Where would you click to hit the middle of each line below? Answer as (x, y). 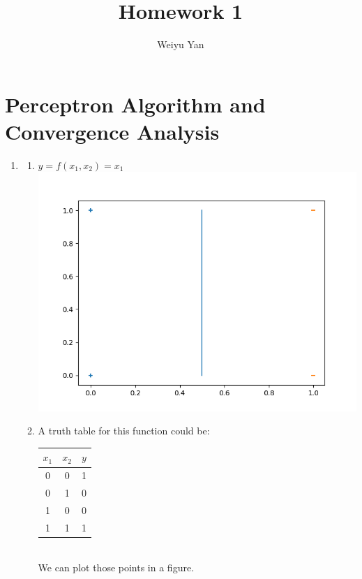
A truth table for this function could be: (124, 431)
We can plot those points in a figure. (116, 567)
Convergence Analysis (112, 131)
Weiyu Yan (181, 44)
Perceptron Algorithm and (135, 104)
